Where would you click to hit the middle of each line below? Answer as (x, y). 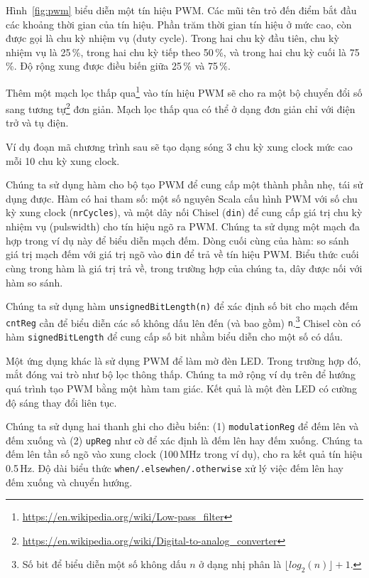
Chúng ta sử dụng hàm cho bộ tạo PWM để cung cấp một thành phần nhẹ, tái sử (184, 184)
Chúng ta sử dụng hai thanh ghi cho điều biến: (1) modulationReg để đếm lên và (182, 426)
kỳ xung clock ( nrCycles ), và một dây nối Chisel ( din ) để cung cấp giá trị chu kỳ (184, 212)
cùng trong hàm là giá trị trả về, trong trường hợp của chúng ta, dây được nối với (184, 268)
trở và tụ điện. (37, 123)
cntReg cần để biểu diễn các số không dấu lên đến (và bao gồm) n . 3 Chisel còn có (183, 321)
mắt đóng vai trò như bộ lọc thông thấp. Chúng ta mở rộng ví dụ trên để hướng (181, 374)
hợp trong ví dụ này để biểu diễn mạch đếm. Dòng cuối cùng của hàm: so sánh (177, 240)
